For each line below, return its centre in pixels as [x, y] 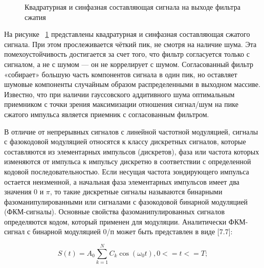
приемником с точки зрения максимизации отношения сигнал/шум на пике [121, 104]
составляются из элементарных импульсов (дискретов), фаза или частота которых [132, 151]
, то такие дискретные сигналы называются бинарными [136, 192]
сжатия [35, 17]
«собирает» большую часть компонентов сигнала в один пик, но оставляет [121, 74]
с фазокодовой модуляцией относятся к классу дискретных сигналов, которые [125, 141]
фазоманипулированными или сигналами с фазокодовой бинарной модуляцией [126, 201]
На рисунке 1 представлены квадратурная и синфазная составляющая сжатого [127, 34]
